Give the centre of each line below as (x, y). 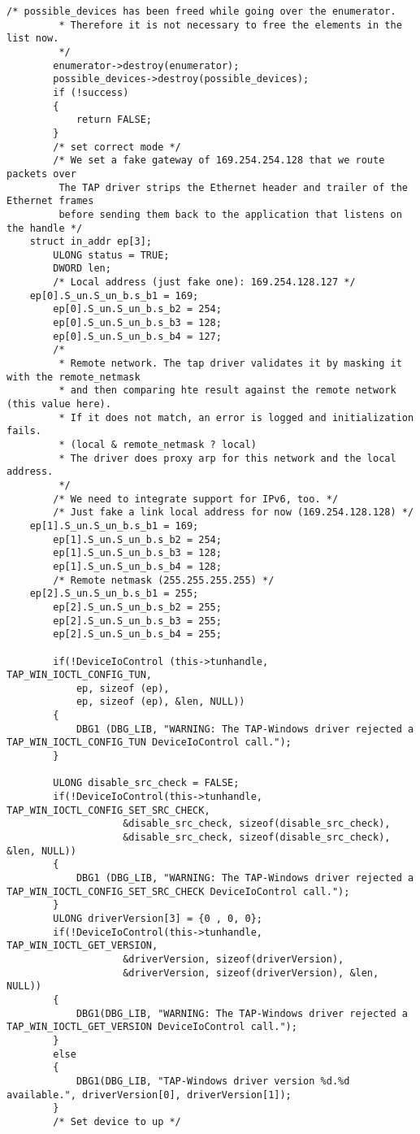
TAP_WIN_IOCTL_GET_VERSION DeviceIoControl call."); (152, 1027)
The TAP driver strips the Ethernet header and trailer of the (233, 187)
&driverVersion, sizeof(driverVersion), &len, (251, 973)
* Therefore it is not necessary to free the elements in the (230, 25)
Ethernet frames (50, 201)
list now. (33, 39)
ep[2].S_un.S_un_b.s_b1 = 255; (114, 594)
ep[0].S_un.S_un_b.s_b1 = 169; (114, 295)
